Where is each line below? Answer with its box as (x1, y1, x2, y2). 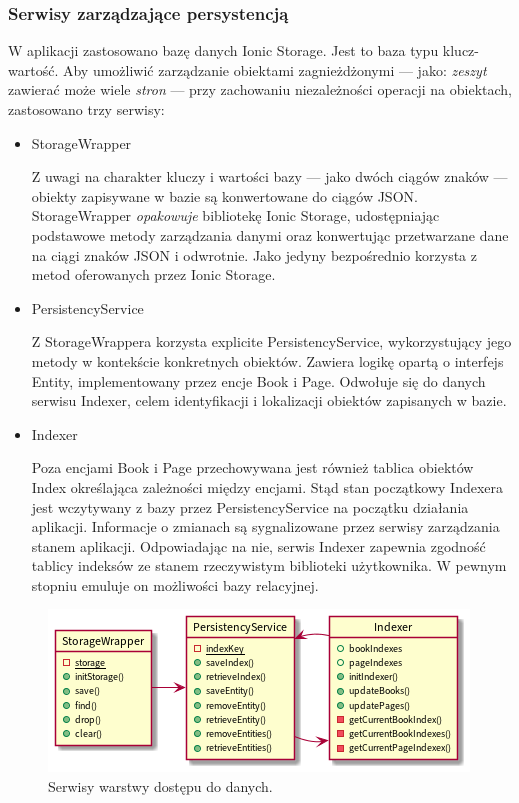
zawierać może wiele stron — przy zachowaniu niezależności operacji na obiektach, (8, 79, 512, 100)
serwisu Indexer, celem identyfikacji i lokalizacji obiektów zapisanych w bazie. (31, 390, 507, 411)
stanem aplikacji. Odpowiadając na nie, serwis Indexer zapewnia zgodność (31, 535, 486, 556)
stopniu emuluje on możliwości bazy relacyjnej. (31, 574, 319, 595)
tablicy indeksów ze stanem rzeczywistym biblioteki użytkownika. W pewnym (31, 555, 507, 576)
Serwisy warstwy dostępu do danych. (48, 776, 273, 797)
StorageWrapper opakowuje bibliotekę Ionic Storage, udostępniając (31, 205, 440, 226)
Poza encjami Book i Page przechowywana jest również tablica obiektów (31, 457, 474, 478)
